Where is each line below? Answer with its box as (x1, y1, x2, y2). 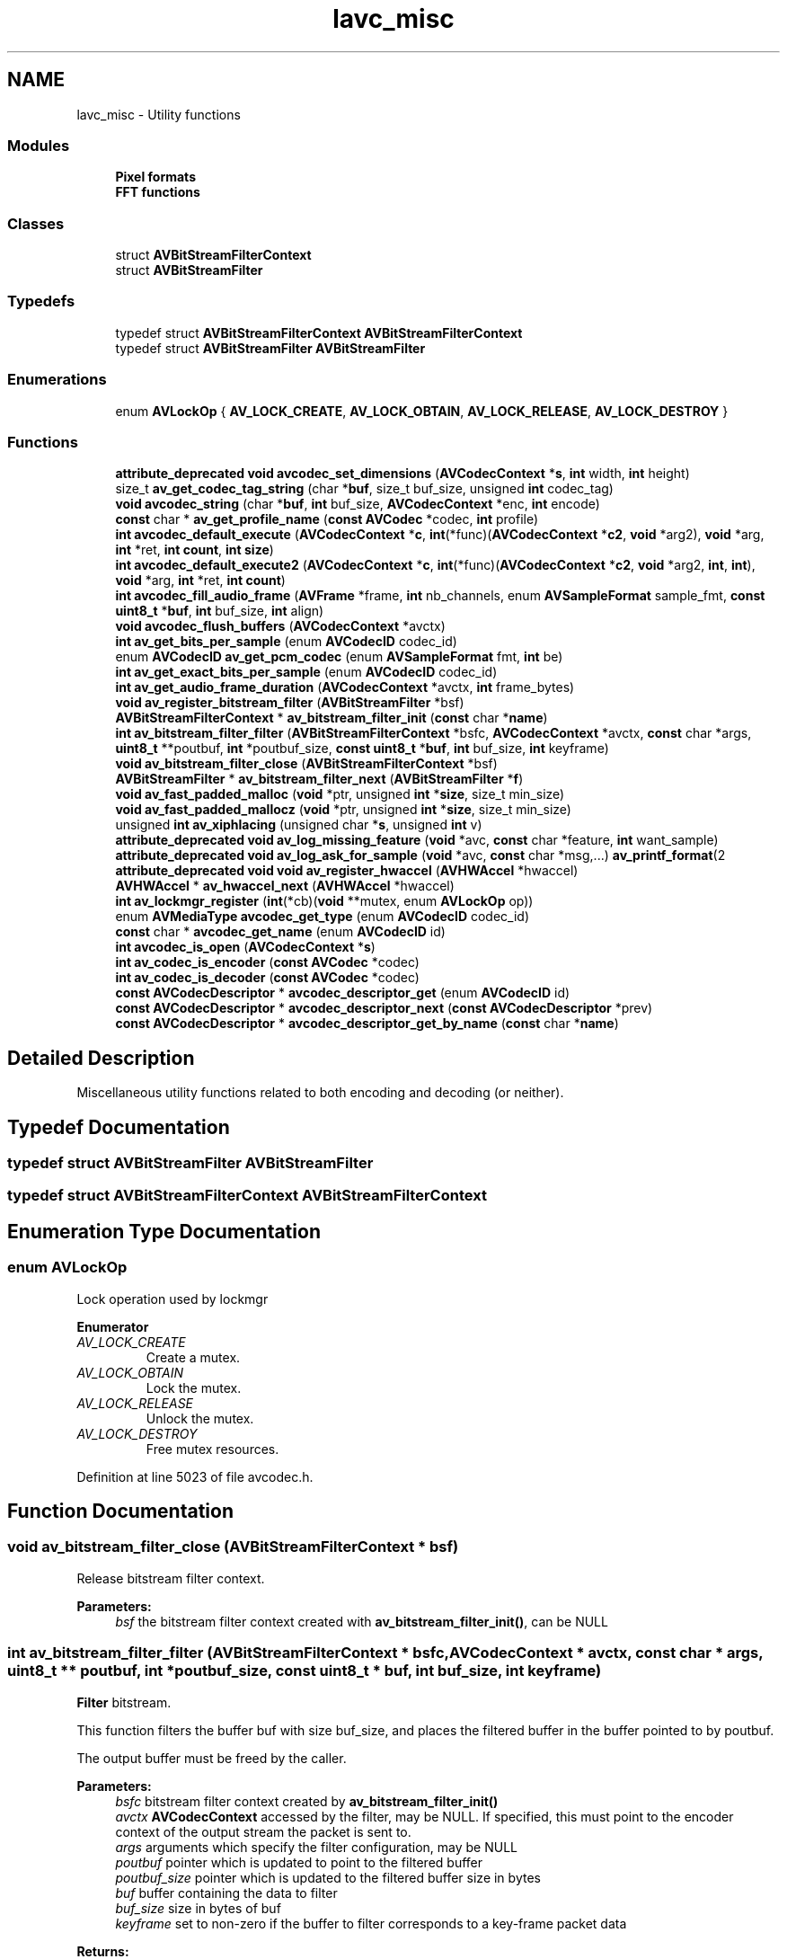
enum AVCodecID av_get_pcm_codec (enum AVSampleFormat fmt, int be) (115, 649, 563, 665)
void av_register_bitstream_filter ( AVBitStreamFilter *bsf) (115, 695, 464, 711)
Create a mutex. (146, 1349, 241, 1365)
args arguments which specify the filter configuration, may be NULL (115, 1839, 517, 1855)
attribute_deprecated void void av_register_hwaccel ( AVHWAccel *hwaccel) (115, 863, 579, 879)
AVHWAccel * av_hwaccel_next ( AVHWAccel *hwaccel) (115, 878, 455, 894)
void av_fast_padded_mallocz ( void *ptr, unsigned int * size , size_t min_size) (115, 802, 571, 818)
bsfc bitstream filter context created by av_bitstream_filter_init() (115, 1793, 499, 1809)
